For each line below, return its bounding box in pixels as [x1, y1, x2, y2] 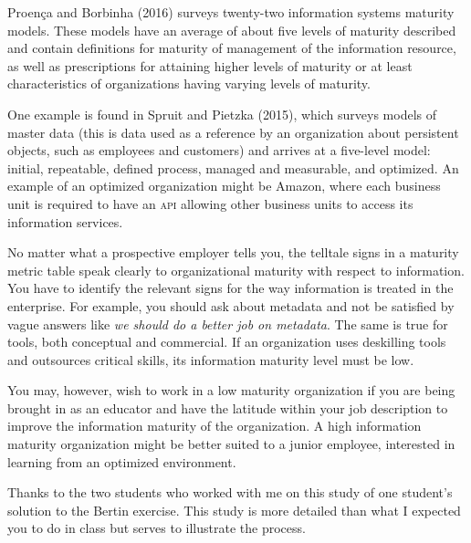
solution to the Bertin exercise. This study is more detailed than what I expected [7, 500, 461, 519]
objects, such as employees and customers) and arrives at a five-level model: [7, 141, 431, 160]
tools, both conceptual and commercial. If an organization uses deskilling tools [7, 332, 446, 351]
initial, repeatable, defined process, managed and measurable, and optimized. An [7, 158, 459, 177]
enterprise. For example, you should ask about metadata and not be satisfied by [7, 296, 455, 315]
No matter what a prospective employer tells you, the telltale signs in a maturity [7, 243, 459, 262]
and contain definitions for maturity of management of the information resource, [7, 38, 456, 57]
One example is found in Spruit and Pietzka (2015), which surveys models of [7, 104, 436, 123]
